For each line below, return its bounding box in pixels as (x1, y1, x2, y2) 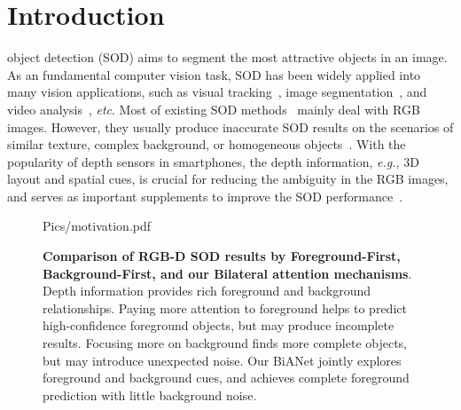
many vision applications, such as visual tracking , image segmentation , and (7, 83, 427, 101)
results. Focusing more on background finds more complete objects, (43, 334, 408, 352)
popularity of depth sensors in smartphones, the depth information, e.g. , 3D (7, 152, 419, 170)
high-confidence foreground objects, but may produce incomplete (43, 316, 395, 335)
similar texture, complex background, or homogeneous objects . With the (7, 135, 406, 154)
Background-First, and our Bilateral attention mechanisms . (43, 264, 412, 282)
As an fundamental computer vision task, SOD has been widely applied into (7, 65, 421, 83)
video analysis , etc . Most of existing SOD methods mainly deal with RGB (7, 99, 420, 118)
